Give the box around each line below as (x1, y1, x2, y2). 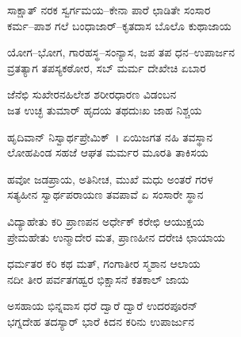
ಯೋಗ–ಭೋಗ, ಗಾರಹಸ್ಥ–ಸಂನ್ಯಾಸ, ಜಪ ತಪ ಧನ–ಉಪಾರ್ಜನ (7, 44, 235, 60)
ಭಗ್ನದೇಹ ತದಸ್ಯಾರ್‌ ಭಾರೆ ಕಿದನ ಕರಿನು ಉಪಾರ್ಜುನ (7, 312, 194, 329)
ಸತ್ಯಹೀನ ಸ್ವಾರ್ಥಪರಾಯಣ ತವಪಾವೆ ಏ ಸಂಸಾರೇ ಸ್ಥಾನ (7, 186, 204, 203)
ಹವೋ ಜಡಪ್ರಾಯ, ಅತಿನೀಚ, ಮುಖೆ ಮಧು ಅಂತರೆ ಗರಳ (7, 170, 213, 187)
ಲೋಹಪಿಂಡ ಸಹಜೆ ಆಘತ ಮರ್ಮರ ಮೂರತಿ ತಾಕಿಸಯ (7, 144, 208, 161)
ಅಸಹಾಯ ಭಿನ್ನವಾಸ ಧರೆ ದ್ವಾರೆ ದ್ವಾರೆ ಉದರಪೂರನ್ (7, 297, 198, 314)
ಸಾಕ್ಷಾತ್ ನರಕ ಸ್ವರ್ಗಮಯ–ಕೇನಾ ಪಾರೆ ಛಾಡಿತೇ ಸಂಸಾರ (7, 2, 211, 17)
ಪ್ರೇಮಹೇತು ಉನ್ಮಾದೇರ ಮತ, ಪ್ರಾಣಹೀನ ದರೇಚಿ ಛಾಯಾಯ (7, 228, 226, 245)
